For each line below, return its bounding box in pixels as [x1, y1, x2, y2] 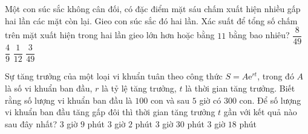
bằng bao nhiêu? [228, 28, 290, 41]
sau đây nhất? [5, 117, 57, 130]
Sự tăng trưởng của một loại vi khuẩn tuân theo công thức [5, 70, 223, 82]
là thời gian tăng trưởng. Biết [185, 81, 295, 94]
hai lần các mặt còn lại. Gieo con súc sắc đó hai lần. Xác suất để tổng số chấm [5, 14, 298, 27]
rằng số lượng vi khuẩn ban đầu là [5, 93, 133, 106]
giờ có [199, 93, 221, 106]
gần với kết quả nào [223, 106, 297, 118]
